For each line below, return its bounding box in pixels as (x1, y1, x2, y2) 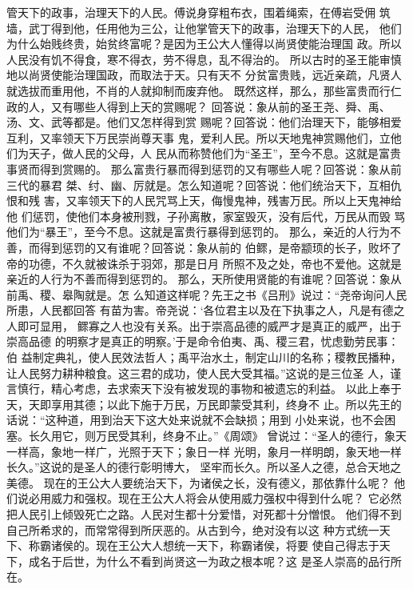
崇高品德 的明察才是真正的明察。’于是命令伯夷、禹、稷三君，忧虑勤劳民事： (6, 333, 399, 350)
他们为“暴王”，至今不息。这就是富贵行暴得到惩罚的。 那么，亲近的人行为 (6, 223, 390, 240)
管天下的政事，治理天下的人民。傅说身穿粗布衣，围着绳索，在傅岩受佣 (6, 4, 375, 20)
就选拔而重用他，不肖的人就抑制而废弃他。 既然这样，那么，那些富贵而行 (6, 82, 391, 98)
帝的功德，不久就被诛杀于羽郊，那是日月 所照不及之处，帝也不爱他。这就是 (6, 254, 402, 271)
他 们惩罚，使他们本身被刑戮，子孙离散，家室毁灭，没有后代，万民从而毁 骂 (6, 207, 406, 224)
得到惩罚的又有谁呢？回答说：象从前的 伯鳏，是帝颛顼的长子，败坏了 (39, 238, 402, 255)
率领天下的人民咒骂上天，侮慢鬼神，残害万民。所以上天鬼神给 (77, 192, 402, 209)
